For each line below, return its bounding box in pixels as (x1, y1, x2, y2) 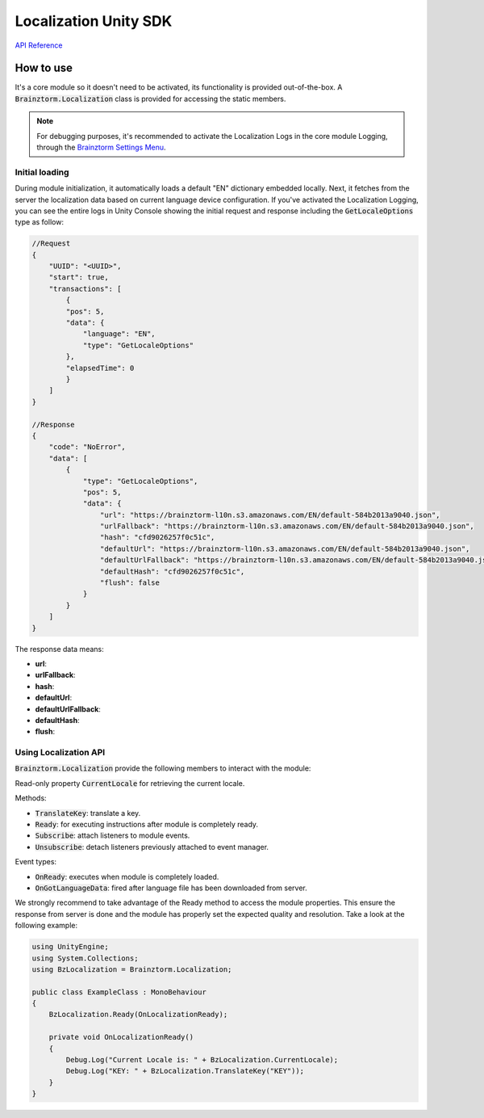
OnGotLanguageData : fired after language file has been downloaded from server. (35, 883, 308, 893)
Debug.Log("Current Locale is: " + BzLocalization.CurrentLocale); (65, 1055, 339, 1065)
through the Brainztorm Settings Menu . (36, 142, 166, 153)
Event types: (15, 857, 56, 867)
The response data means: (15, 644, 104, 654)
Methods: (15, 793, 48, 803)
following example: (15, 921, 78, 931)
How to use (15, 61, 73, 75)
